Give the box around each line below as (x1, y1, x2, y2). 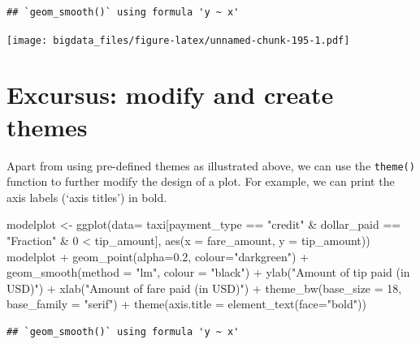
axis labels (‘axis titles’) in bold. (6, 188, 167, 205)
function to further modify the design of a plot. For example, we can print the (6, 173, 395, 190)
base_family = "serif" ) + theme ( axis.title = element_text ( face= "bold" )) (6, 295, 366, 312)
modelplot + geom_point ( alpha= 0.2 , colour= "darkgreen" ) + (6, 247, 310, 264)
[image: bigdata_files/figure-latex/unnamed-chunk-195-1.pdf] (6, 34, 350, 46)
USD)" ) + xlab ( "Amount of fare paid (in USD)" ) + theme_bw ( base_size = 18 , (6, 279, 402, 296)
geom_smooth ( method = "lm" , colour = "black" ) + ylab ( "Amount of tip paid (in (6, 264, 410, 281)
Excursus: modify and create (6, 78, 334, 111)
